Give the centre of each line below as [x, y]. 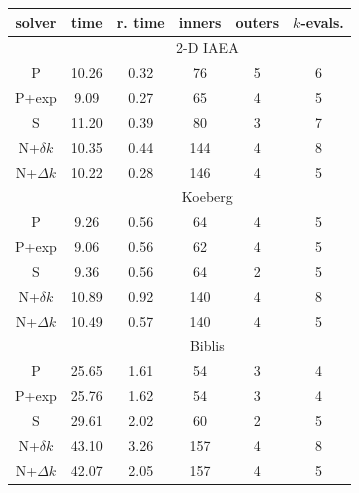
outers [257, 21]
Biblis [207, 345]
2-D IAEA [207, 47]
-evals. [322, 21]
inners [200, 21]
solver [36, 21]
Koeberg [207, 196]
